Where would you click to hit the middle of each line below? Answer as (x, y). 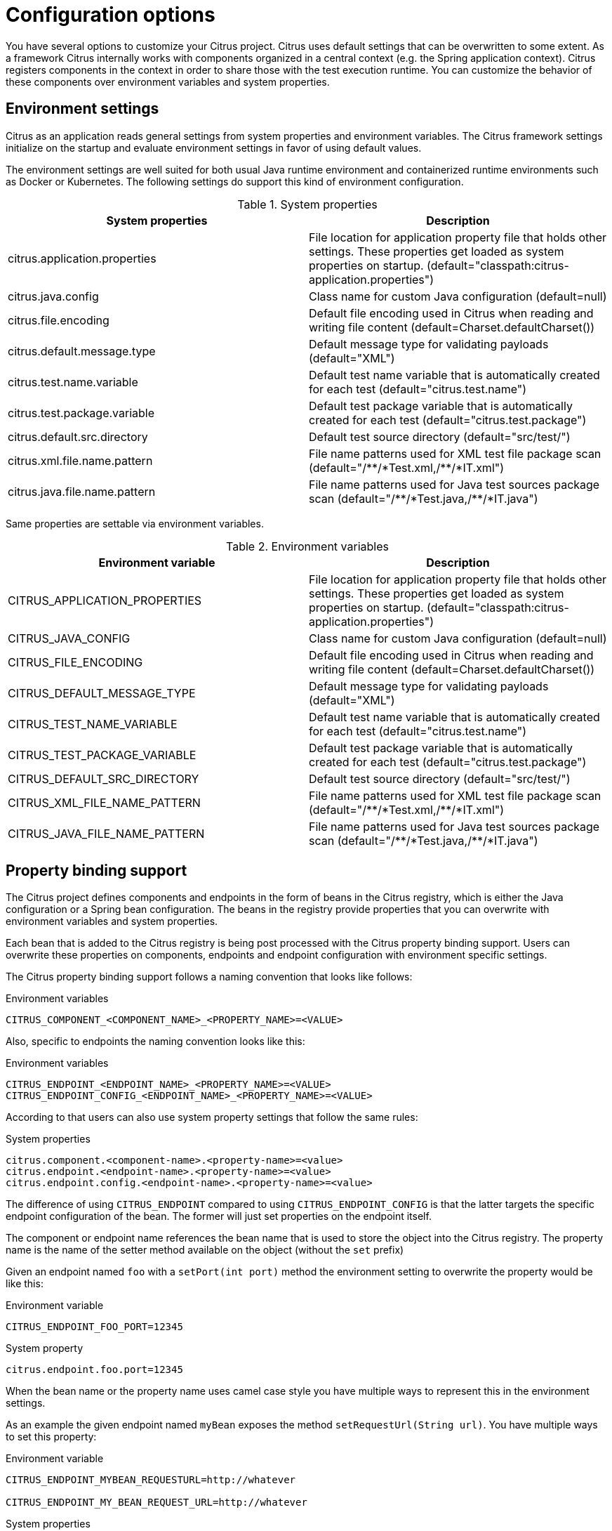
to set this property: (51, 1437)
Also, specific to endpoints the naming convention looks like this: (155, 1042)
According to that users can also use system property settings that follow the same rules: (212, 1117)
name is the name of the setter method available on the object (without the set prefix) (205, 1250)
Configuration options (111, 15)
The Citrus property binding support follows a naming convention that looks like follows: (209, 977)
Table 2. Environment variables (307, 546)
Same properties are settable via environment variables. (135, 523)
